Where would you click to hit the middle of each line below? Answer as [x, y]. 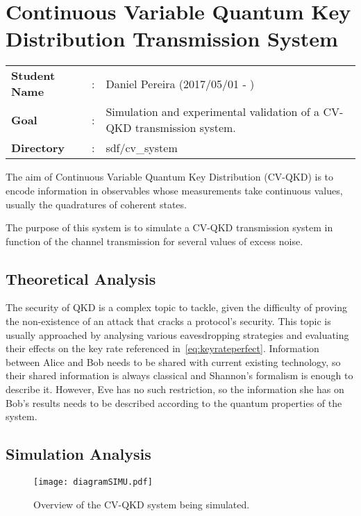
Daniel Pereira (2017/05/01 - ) [180, 83]
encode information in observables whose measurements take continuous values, [174, 190]
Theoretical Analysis [81, 278]
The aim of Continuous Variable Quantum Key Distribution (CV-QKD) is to [170, 177]
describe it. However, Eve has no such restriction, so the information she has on [175, 389]
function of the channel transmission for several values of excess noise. [154, 241]
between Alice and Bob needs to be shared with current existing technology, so [173, 361]
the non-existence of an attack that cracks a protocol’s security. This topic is [168, 321]
